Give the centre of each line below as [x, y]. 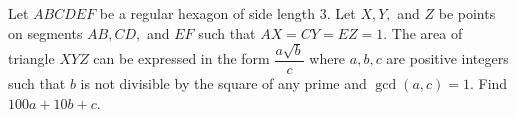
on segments [45, 32]
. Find [489, 83]
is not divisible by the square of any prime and [223, 83]
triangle [31, 58]
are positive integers [447, 58]
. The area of [423, 32]
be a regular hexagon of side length [207, 13]
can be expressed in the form [181, 58]
